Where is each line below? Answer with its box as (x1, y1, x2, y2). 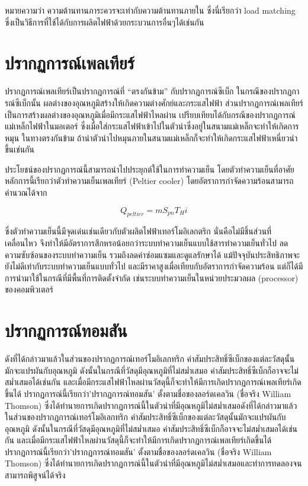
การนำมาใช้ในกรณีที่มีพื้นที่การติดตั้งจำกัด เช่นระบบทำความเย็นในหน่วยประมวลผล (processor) (5, 271, 299, 284)
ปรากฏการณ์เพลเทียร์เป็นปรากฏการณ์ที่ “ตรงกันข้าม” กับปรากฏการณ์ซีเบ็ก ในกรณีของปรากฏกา (5, 85, 300, 97)
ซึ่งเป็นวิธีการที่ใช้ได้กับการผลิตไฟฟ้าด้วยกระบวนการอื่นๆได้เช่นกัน (5, 15, 204, 28)
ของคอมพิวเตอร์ (5, 283, 53, 296)
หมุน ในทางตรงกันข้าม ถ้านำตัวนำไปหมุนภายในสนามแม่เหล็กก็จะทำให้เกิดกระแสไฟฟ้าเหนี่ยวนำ (5, 131, 298, 144)
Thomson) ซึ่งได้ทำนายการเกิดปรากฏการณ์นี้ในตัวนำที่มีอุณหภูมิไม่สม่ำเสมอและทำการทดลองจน (5, 457, 302, 469)
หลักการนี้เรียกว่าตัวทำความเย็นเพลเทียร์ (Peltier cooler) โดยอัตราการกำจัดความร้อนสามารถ (5, 174, 294, 187)
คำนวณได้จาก (5, 186, 47, 199)
